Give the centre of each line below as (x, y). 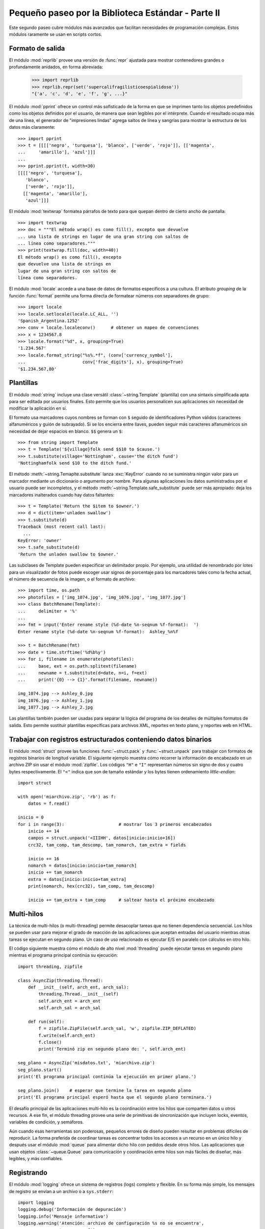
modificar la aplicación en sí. (38, 409)
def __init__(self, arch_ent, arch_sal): (79, 987)
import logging (36, 1202)
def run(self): (46, 1022)
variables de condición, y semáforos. (46, 1122)
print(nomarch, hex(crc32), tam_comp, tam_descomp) (91, 886)
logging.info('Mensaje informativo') (63, 1216)
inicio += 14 (43, 831)
